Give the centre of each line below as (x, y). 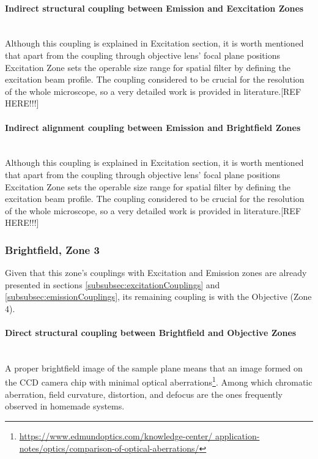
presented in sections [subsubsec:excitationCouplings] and (113, 284)
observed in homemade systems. (65, 406)
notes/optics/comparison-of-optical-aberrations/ (109, 448)
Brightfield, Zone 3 (52, 249)
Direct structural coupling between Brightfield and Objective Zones (151, 333)
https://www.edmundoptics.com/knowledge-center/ (116, 435)
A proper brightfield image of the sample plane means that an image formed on (154, 368)
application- (238, 435)
